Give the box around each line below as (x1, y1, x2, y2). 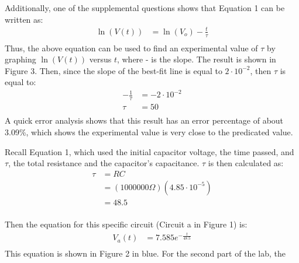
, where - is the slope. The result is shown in (116, 53, 276, 65)
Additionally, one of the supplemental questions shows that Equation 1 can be (5, 2, 285, 13)
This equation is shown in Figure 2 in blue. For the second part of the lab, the (5, 247, 286, 260)
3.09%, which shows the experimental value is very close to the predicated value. (5, 125, 293, 138)
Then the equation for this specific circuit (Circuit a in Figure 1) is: (5, 218, 248, 230)
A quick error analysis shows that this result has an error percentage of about (5, 114, 284, 127)
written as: (5, 13, 43, 25)
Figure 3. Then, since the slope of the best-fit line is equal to (5, 64, 222, 76)
